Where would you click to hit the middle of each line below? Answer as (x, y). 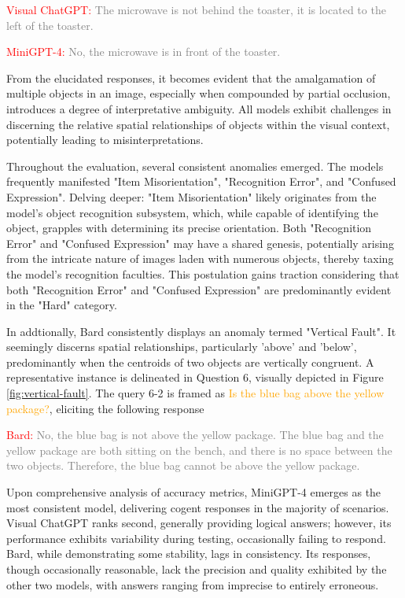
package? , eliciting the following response (105, 408)
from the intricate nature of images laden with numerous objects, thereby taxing (200, 258)
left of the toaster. (50, 25)
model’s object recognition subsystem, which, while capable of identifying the (192, 212)
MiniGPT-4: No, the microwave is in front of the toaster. (144, 52)
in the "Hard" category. (62, 305)
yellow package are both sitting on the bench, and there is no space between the (199, 450)
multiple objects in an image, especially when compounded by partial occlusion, (199, 93)
